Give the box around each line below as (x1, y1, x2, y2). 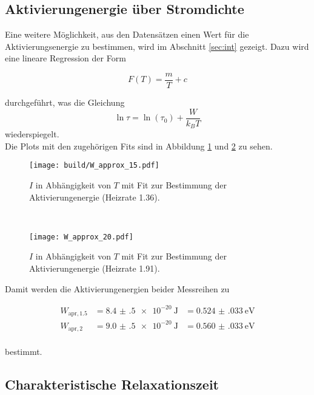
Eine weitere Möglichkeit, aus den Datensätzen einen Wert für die (5, 28, 249, 41)
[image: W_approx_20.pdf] (29, 232, 133, 241)
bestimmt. (5, 345, 42, 358)
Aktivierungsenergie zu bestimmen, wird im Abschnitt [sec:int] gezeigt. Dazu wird (5, 39, 309, 52)
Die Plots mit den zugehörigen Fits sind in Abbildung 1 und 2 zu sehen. (5, 139, 273, 152)
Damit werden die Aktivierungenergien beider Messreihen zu (5, 282, 230, 295)
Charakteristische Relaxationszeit (5, 375, 219, 394)
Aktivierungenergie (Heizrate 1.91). (29, 262, 160, 275)
